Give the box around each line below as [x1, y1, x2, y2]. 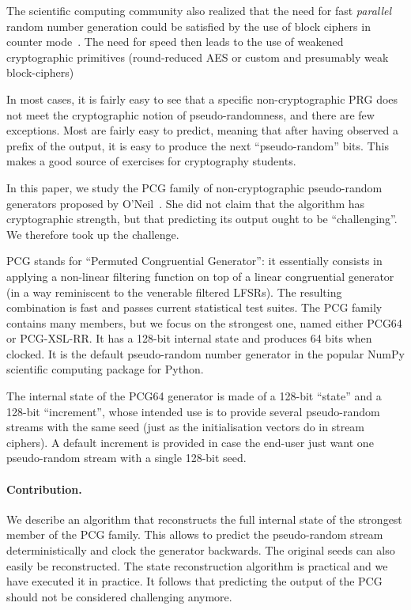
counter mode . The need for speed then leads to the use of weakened [6, 33, 344, 50]
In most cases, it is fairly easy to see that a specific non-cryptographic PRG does [6, 90, 398, 107]
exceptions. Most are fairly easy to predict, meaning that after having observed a [6, 122, 398, 138]
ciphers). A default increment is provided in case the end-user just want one [6, 434, 374, 450]
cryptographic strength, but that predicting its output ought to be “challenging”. [6, 210, 398, 227]
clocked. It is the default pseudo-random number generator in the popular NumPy [6, 345, 405, 362]
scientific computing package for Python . [6, 361, 204, 377]
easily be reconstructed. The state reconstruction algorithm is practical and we [6, 557, 388, 574]
